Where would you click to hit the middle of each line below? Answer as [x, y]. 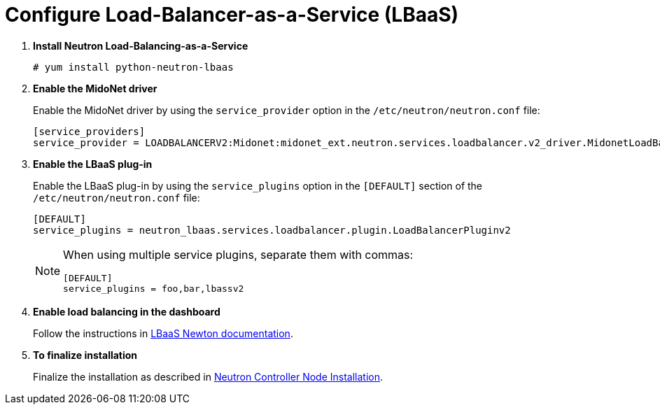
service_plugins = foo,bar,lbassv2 [154, 288]
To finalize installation [85, 355]
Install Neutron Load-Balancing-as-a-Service [141, 45]
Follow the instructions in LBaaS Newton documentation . [163, 333]
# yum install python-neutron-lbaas [133, 67]
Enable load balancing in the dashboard [127, 311]
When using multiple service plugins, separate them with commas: [238, 254]
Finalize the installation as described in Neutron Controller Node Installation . [208, 376]
